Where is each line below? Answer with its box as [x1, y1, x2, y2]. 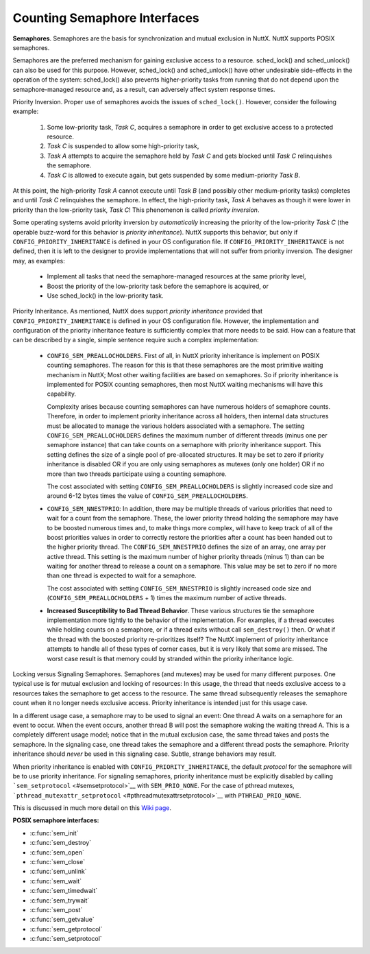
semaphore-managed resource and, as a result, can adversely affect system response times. [12, 85, 275, 93]
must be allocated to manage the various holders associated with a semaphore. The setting [47, 422, 305, 430]
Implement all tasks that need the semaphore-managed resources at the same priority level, [47, 272, 306, 281]
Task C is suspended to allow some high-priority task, [47, 142, 199, 150]
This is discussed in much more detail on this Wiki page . [12, 804, 171, 812]
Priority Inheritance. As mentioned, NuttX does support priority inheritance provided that [12, 307, 263, 315]
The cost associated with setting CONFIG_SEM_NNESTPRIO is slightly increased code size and [47, 584, 312, 593]
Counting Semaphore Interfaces [12, 10, 200, 25]
